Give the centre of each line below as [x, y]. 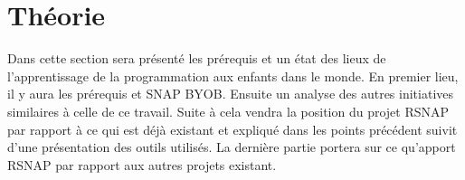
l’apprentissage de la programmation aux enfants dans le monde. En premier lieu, [233, 76]
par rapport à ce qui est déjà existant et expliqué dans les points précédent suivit [232, 129]
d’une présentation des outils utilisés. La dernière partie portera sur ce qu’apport [232, 147]
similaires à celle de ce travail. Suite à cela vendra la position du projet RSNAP [228, 111]
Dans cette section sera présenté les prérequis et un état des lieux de [197, 58]
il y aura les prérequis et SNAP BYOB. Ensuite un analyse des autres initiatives [231, 94]
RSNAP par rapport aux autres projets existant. [142, 164]
